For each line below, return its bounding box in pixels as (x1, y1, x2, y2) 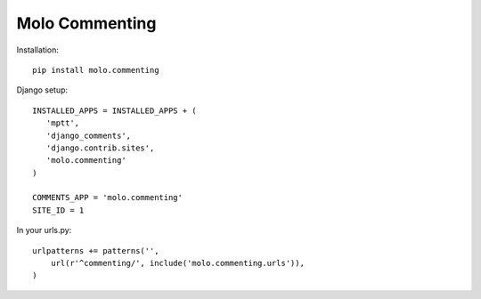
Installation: (16, 44, 60, 55)
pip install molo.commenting (32, 65, 159, 75)
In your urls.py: (16, 225, 72, 236)
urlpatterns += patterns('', (32, 246, 159, 255)
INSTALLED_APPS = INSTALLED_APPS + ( (32, 105, 198, 116)
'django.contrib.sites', (45, 142, 155, 153)
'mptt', (45, 118, 80, 128)
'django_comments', (45, 130, 132, 141)
